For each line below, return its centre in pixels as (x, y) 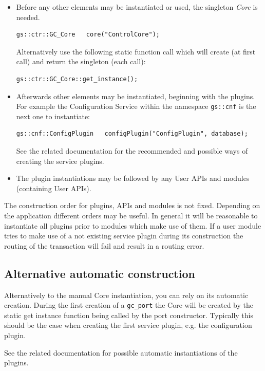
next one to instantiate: (53, 116)
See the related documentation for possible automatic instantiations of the (121, 352)
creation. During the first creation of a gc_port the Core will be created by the (129, 305)
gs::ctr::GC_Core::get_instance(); (77, 79)
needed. (28, 17)
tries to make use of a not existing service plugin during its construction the (124, 236)
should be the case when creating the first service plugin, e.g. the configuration (128, 325)
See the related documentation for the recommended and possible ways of (132, 151)
